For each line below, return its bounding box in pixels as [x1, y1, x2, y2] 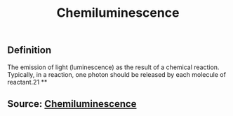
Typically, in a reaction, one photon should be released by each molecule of [7, 70, 227, 78]
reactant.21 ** [7, 78, 48, 86]
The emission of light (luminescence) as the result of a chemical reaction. [7, 63, 220, 71]
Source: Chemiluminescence [7, 98, 137, 110]
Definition [7, 44, 51, 57]
